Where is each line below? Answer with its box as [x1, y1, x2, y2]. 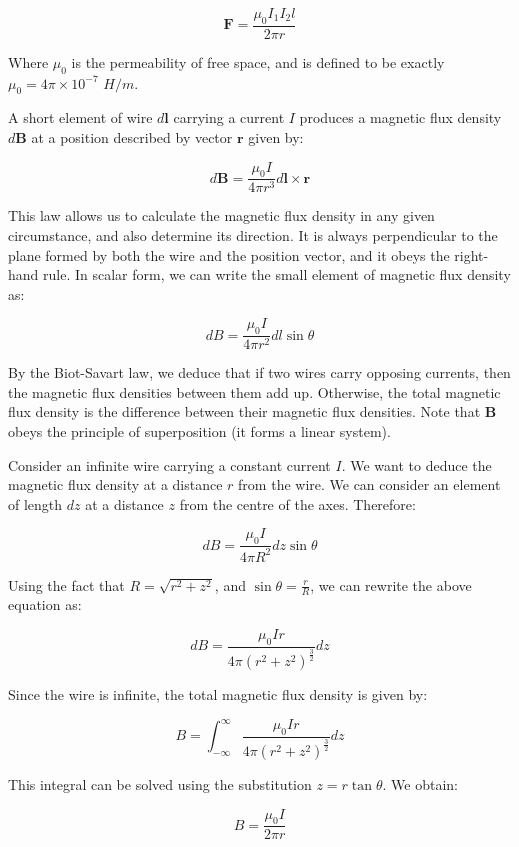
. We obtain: [382, 773, 458, 794]
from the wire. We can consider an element [238, 474, 501, 495]
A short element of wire [8, 107, 153, 128]
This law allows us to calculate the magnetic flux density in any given [8, 205, 435, 226]
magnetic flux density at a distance [8, 474, 223, 495]
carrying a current [173, 107, 285, 128]
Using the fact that [8, 574, 125, 595]
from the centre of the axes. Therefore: [179, 493, 416, 514]
